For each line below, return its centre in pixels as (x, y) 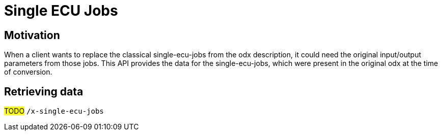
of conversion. (28, 72)
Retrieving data (44, 91)
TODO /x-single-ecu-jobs (54, 111)
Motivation (32, 35)
